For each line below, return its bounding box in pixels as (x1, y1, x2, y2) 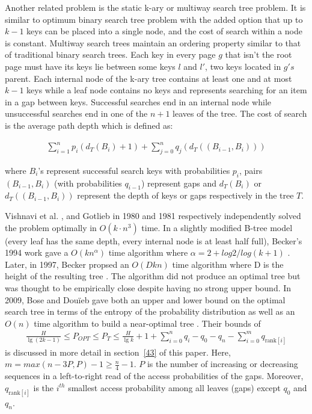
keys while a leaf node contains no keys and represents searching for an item (26, 84, 307, 96)
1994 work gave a (5, 246, 69, 259)
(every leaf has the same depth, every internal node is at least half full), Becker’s (5, 234, 302, 247)
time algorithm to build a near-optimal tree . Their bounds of (34, 317, 261, 329)
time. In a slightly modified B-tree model (141, 221, 293, 233)
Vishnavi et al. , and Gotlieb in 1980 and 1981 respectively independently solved (5, 209, 301, 222)
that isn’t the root (225, 48, 292, 61)
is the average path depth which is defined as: (5, 119, 173, 131)
